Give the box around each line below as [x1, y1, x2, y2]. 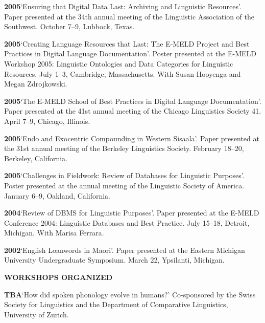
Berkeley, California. [4, 153, 67, 163]
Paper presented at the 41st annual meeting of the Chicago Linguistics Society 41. [4, 105, 261, 116]
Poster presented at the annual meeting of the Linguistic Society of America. [4, 180, 245, 190]
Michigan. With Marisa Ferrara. [4, 227, 104, 238]
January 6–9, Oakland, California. [4, 190, 110, 201]
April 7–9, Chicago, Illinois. [4, 115, 90, 126]
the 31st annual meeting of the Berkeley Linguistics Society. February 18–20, [4, 143, 244, 154]
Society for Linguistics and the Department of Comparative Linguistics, [4, 299, 228, 310]
